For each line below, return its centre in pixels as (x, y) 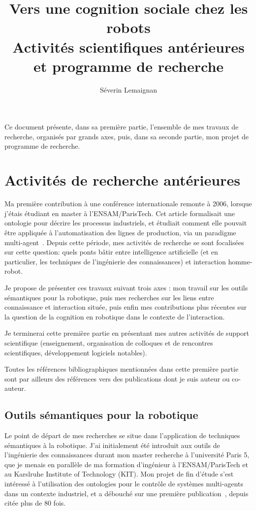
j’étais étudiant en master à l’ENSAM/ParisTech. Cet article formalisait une (120, 213)
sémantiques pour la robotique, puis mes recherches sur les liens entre (109, 297)
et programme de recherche (128, 66)
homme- (240, 261)
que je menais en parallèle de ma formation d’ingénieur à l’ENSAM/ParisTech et (126, 464)
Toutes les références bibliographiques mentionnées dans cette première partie (122, 369)
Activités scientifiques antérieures (128, 47)
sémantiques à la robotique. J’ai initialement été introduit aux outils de (112, 445)
